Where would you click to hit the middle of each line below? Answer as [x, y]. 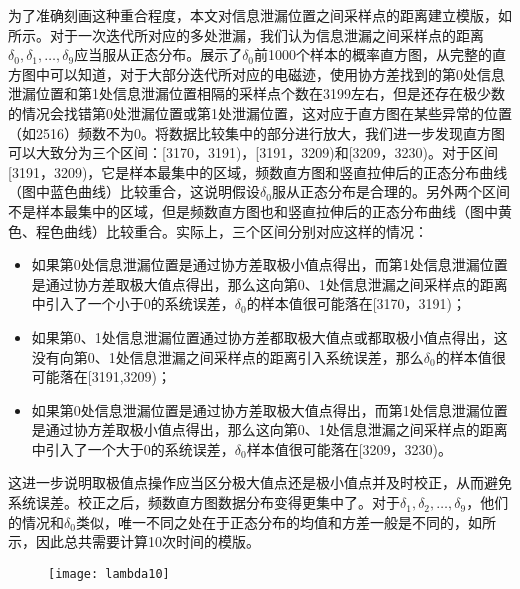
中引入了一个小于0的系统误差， [133, 303]
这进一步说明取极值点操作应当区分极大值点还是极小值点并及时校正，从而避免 [260, 482]
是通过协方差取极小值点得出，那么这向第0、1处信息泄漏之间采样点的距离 [269, 429]
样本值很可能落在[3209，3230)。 [349, 448]
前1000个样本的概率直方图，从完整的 [373, 54]
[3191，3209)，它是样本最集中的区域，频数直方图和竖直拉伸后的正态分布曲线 [258, 171]
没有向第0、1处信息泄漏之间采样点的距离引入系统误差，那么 [227, 356]
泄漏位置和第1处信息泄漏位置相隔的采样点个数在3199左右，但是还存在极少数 [256, 93]
